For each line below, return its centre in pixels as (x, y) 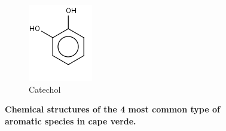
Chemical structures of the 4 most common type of (112, 109)
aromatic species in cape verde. (71, 121)
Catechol (45, 89)
